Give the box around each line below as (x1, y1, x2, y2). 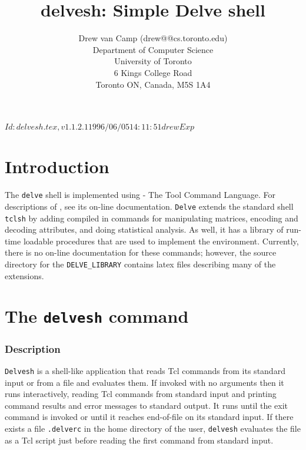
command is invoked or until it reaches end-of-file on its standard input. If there (5, 411, 294, 423)
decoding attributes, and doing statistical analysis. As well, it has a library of (5, 223, 284, 236)
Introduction (5, 154, 109, 178)
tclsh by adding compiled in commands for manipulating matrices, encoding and (5, 211, 298, 224)
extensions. (5, 269, 44, 282)
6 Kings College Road (114, 66, 192, 78)
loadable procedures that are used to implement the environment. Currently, (23, 234, 299, 247)
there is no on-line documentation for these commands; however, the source (5, 246, 277, 259)
